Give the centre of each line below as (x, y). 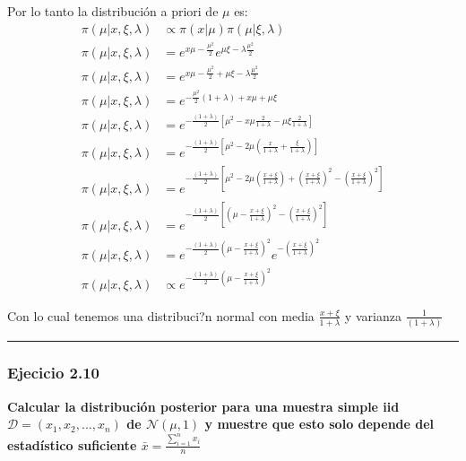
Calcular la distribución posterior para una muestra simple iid (203, 406)
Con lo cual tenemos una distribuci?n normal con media (161, 315)
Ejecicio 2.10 (53, 373)
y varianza (373, 315)
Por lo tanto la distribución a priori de (113, 11)
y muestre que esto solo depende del (319, 424)
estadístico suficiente (72, 444)
